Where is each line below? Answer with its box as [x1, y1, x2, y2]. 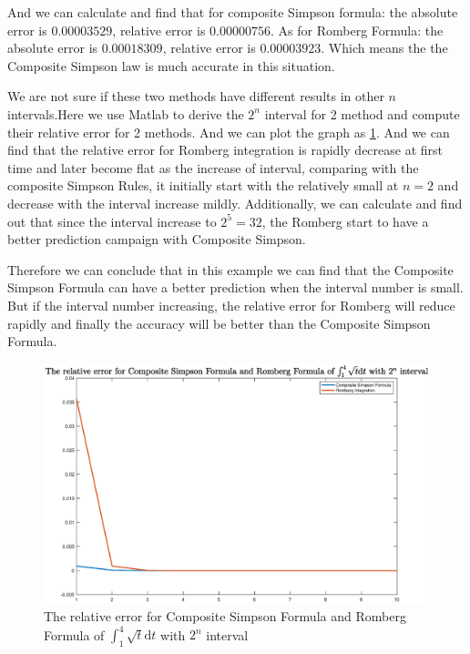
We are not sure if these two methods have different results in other [7, 87, 384, 106]
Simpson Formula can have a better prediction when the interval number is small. [7, 278, 464, 297]
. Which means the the [321, 38, 448, 57]
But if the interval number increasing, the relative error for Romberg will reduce [7, 295, 455, 314]
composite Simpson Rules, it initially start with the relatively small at [7, 176, 399, 195]
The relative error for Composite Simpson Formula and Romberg [44, 607, 406, 626]
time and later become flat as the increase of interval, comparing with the [7, 158, 419, 177]
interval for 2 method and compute [264, 104, 460, 123]
